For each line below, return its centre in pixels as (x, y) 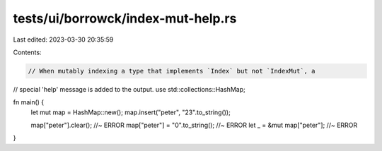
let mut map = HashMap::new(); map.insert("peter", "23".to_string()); (131, 112)
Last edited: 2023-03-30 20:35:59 (63, 40)
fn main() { (29, 102)
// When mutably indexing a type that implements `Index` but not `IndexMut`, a (172, 71)
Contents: (27, 52)
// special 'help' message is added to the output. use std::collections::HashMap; (129, 89)
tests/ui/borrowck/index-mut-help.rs (125, 18)
